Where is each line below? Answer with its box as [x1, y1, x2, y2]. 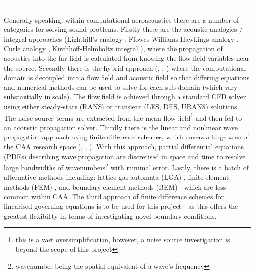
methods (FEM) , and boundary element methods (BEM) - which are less [4, 182, 226, 192]
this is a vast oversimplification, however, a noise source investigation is [15, 234, 230, 245]
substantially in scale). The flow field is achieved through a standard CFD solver [4, 91, 246, 102]
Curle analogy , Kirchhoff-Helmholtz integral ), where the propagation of [4, 43, 223, 54]
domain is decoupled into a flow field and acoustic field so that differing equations [4, 72, 250, 82]
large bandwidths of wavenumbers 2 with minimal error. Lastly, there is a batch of [4, 161, 249, 172]
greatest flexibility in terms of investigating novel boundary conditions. [4, 210, 217, 220]
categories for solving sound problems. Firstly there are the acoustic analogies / [4, 24, 243, 34]
